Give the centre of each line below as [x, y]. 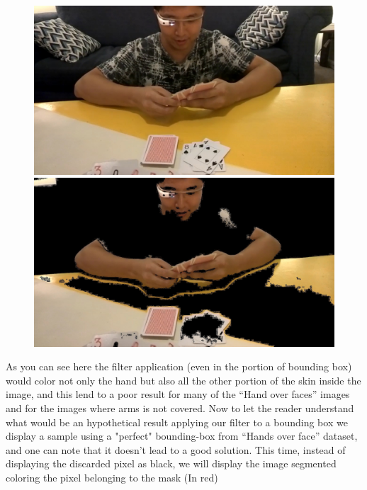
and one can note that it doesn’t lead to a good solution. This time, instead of [176, 449]
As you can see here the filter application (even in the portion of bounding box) [179, 366]
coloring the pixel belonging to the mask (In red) [112, 477]
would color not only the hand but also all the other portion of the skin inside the [183, 380]
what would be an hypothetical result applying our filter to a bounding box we [177, 422]
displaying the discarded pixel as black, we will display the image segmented [171, 463]
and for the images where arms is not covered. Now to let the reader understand [180, 408]
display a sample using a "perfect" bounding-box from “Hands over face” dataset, [182, 436]
